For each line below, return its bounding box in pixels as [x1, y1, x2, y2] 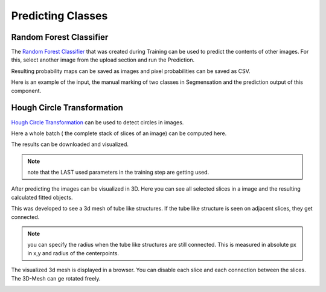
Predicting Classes [11, 9, 108, 22]
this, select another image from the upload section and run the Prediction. [11, 56, 195, 63]
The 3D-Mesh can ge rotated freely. [11, 275, 101, 282]
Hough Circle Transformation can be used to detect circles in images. [11, 118, 184, 126]
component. [11, 87, 42, 94]
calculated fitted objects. [11, 194, 73, 201]
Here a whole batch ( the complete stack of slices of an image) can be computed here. [11, 130, 227, 137]
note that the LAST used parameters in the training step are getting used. [27, 169, 209, 176]
